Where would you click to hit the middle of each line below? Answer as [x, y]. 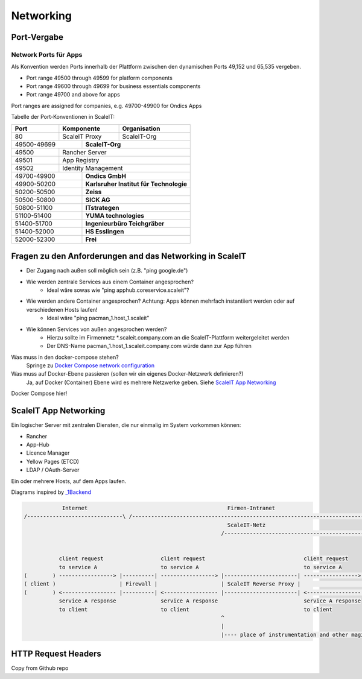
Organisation [141, 128]
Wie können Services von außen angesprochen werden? [97, 329]
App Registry [81, 160]
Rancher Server [84, 152]
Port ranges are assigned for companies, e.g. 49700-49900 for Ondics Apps [106, 106]
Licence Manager [48, 453]
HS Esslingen [105, 231]
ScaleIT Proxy [82, 136]
